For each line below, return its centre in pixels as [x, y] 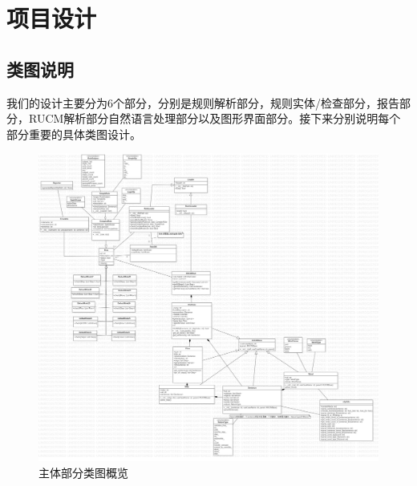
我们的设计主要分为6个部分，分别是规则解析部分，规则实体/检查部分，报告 [203, 102]
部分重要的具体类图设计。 [74, 134]
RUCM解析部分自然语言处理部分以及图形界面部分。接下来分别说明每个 [215, 118]
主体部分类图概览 [83, 472]
